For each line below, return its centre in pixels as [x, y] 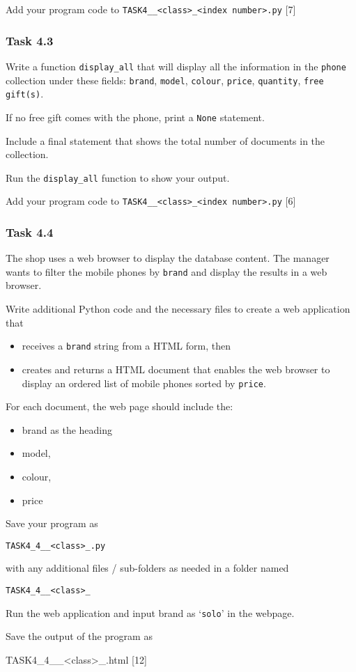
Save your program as [52, 523]
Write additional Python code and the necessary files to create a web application [178, 309]
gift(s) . [25, 94]
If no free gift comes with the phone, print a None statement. [135, 117]
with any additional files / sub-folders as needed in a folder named [147, 568]
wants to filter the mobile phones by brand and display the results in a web [167, 271]
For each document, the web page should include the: [119, 406]
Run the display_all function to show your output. [118, 177]
